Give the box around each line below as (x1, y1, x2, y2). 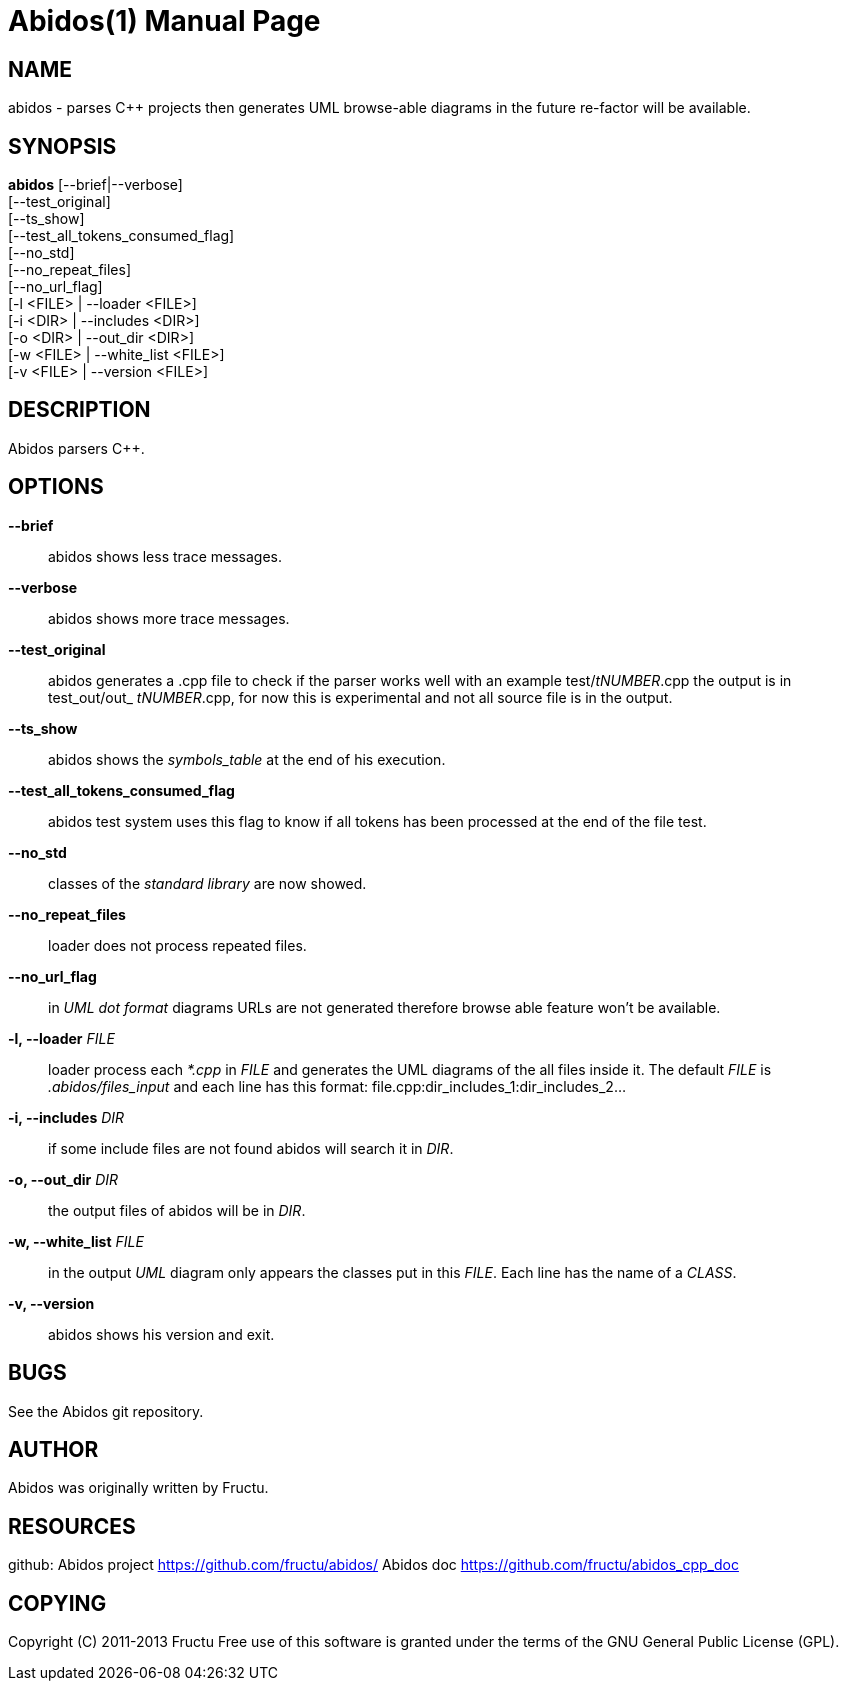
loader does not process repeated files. (48, 936, 307, 954)
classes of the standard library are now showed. (48, 874, 367, 892)
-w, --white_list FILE (8, 1232, 144, 1250)
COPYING (8, 1590, 107, 1616)
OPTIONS (8, 474, 104, 500)
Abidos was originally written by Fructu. (8, 1479, 269, 1497)
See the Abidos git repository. (8, 1402, 204, 1420)
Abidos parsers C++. (8, 439, 145, 457)
